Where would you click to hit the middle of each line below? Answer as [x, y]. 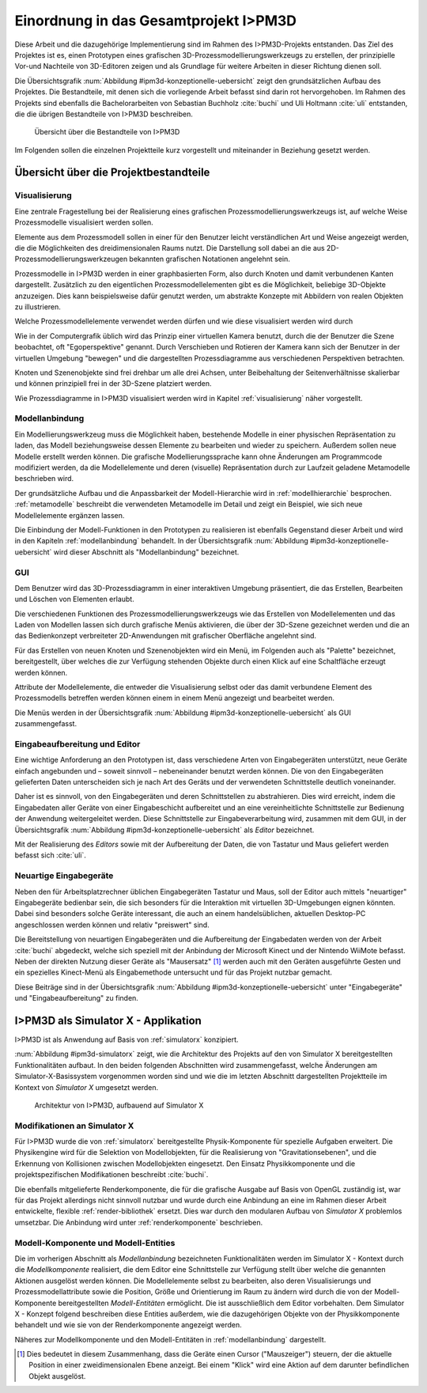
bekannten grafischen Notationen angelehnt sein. [210, 259]
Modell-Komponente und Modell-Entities [95, 1243]
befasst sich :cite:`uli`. [51, 855]
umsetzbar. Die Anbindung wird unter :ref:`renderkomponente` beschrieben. [139, 1222]
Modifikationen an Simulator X [74, 1126]
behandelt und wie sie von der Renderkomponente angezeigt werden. [128, 1325]
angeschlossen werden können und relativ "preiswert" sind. [112, 925]
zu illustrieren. [38, 307]
